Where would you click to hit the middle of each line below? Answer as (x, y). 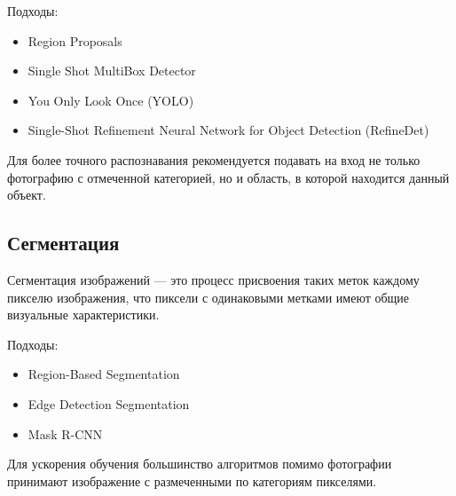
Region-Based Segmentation (104, 374)
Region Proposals (75, 40)
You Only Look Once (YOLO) (111, 100)
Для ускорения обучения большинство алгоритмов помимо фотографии (200, 464)
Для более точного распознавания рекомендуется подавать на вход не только (214, 159)
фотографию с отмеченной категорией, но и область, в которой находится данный (228, 177)
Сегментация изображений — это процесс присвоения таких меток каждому (213, 279)
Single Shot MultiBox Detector (112, 71)
